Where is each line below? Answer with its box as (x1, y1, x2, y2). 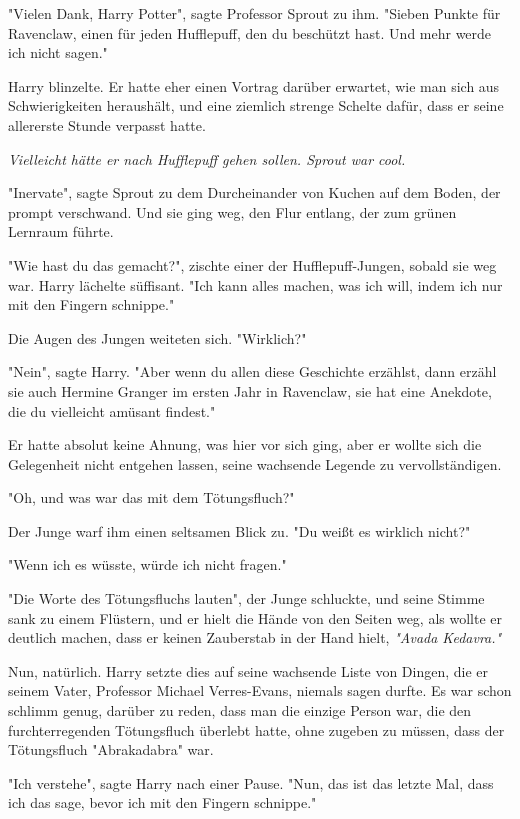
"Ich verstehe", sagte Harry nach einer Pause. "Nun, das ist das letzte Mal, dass (8, 772, 494, 793)
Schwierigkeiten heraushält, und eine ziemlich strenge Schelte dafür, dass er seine (8, 95, 504, 116)
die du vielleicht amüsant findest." (8, 400, 216, 421)
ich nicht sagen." (8, 42, 108, 63)
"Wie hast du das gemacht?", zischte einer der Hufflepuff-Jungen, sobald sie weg (8, 254, 497, 275)
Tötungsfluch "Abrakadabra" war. (8, 739, 214, 760)
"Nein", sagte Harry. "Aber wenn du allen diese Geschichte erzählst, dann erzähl (8, 361, 497, 382)
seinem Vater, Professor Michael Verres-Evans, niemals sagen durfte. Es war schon (8, 680, 512, 701)
